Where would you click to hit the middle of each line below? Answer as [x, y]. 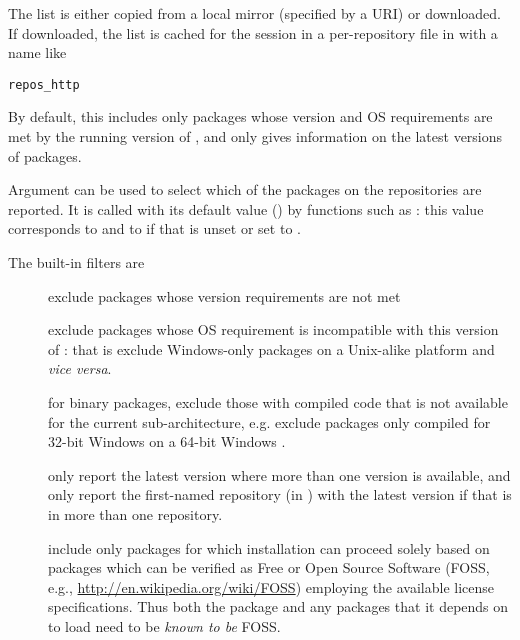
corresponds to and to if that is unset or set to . [154, 228]
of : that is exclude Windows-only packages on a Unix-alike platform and [271, 348]
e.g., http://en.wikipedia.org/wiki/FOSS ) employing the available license [271, 586]
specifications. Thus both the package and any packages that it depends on [278, 606]
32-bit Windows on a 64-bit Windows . [167, 441]
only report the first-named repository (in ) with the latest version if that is [280, 494]
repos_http [44, 84]
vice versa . [80, 368]
